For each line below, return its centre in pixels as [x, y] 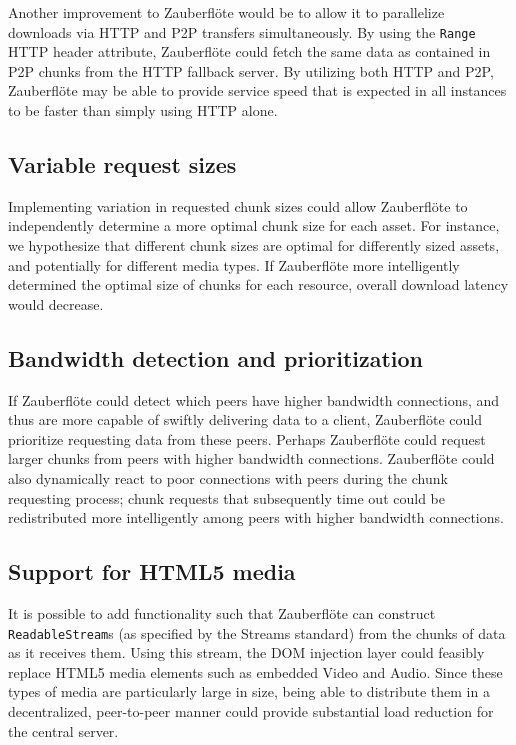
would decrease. [56, 303]
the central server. [63, 730]
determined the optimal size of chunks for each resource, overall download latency [258, 284]
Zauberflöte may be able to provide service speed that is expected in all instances [257, 90]
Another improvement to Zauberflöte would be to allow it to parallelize [226, 12]
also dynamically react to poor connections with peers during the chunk [228, 477]
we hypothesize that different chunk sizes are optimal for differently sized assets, [254, 245]
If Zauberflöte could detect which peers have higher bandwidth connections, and [254, 399]
